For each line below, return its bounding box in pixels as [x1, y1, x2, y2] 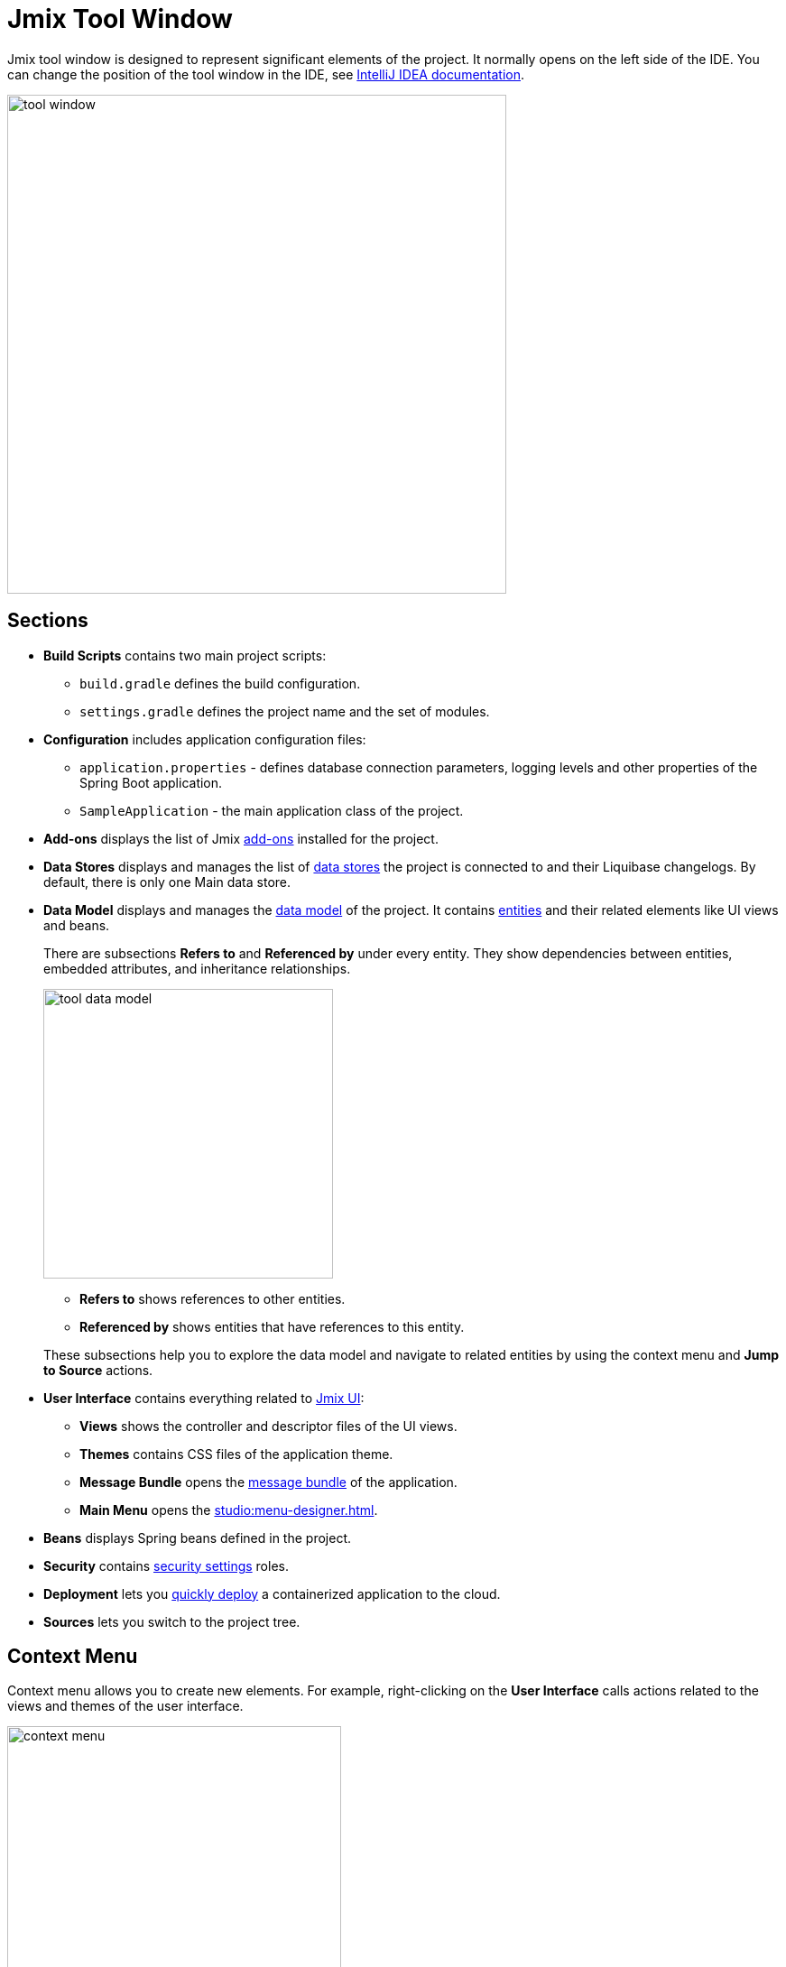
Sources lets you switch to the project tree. [43, 1613, 301, 1630]
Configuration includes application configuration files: [43, 731, 366, 747]
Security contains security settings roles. [43, 1557, 289, 1574]
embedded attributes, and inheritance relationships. [43, 960, 351, 976]
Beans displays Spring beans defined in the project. [43, 1529, 351, 1546]
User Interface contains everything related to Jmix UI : [43, 1390, 365, 1406]
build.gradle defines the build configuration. [79, 675, 361, 691]
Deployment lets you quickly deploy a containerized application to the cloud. [43, 1585, 501, 1602]
